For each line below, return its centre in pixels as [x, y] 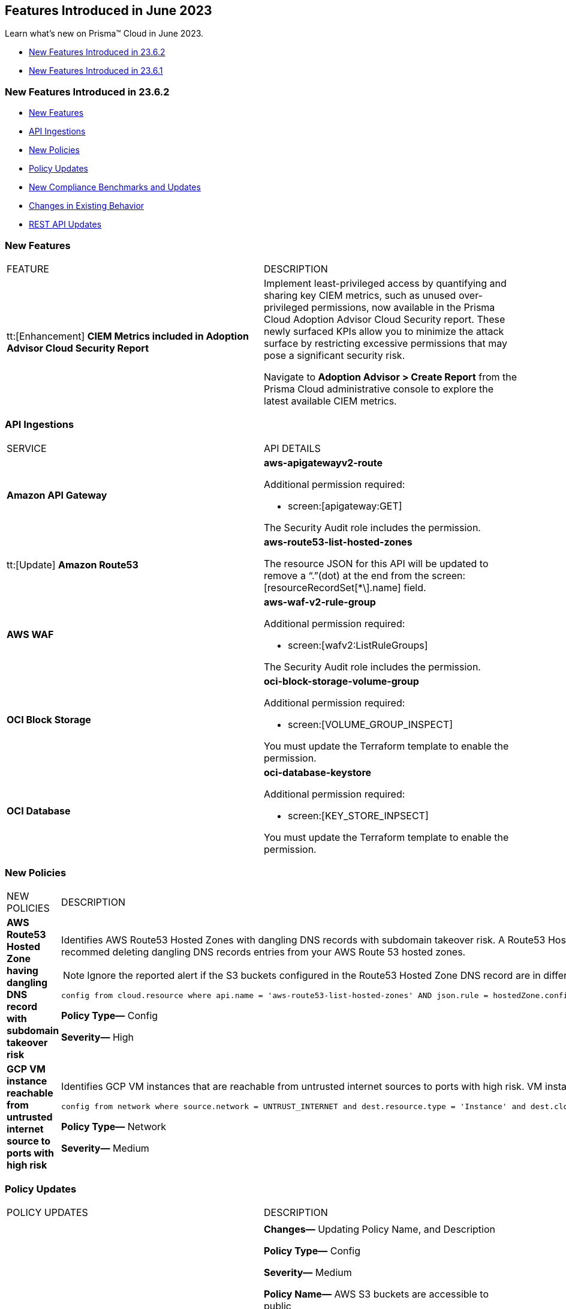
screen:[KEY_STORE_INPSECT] [358, 815]
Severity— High [97, 1037]
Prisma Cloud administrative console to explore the [379, 389]
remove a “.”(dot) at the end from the [347, 575]
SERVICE [27, 448]
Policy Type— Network [114, 1126]
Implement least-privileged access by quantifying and [385, 283]
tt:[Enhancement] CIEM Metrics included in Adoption [128, 336]
